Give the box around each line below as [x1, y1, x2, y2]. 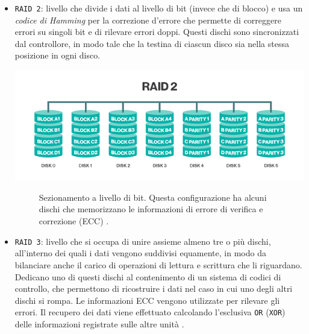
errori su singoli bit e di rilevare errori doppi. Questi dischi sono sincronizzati [14, 25, 299, 38]
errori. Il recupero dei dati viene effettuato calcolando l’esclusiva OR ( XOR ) [14, 306, 286, 318]
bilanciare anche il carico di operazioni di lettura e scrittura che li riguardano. [14, 258, 302, 271]
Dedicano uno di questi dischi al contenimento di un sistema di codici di [14, 270, 281, 283]
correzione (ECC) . [39, 215, 109, 227]
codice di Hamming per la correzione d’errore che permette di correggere [14, 13, 281, 26]
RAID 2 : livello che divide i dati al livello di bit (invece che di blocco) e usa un [14, 2, 303, 14]
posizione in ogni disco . [14, 49, 101, 61]
